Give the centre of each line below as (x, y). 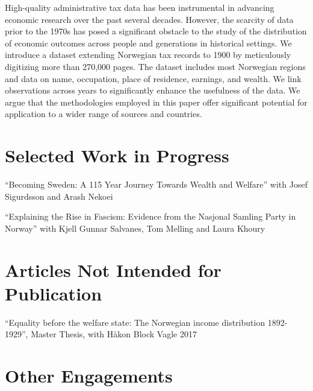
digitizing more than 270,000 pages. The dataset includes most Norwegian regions (155, 66)
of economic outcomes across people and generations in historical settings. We (148, 43)
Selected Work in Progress (117, 155)
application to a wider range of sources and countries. (104, 114)
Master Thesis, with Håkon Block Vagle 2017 (114, 334)
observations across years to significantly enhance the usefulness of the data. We (153, 90)
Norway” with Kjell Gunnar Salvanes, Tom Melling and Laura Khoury (135, 228)
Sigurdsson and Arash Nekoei (59, 196)
